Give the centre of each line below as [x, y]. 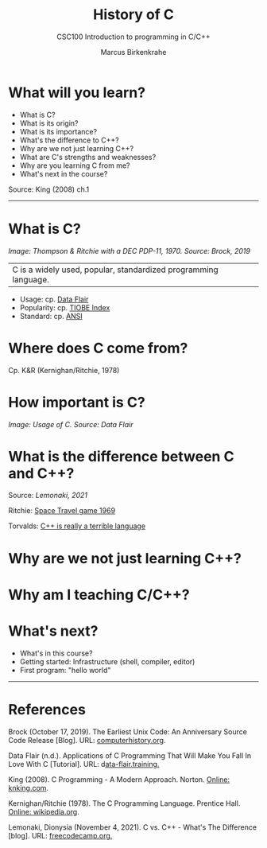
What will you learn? [77, 92]
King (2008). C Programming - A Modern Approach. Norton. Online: [119, 779]
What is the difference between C [121, 456]
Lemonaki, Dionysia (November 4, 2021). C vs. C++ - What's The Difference [132, 827]
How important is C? [77, 402]
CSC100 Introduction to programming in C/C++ [133, 37]
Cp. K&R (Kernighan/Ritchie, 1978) [64, 370]
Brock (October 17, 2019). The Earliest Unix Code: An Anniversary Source [128, 731]
